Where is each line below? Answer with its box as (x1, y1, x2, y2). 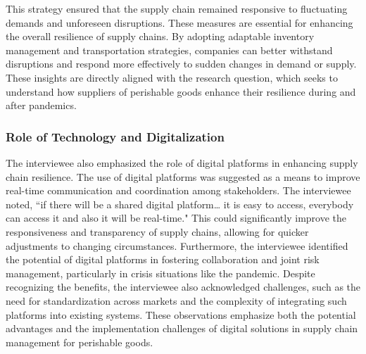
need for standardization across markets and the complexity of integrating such (6, 293, 347, 308)
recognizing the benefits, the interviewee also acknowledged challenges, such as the (6, 279, 361, 294)
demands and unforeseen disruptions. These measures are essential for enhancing (6, 15, 353, 30)
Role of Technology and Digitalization (6, 127, 225, 145)
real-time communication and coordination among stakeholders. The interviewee (6, 183, 351, 198)
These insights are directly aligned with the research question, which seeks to (6, 70, 338, 84)
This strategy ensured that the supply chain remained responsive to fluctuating (6, 1, 348, 15)
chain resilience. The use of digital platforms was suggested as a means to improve (6, 169, 360, 184)
